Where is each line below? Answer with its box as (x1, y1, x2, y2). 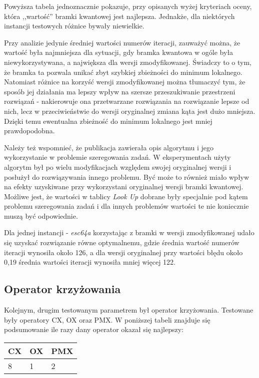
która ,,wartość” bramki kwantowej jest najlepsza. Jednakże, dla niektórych (4, 10, 235, 21)
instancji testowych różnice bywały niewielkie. (4, 20, 144, 31)
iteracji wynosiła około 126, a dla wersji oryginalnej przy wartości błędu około (4, 247, 243, 257)
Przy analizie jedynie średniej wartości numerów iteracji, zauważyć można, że (4, 37, 240, 47)
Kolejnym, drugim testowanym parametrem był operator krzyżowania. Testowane (4, 305, 253, 315)
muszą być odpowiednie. (4, 210, 78, 221)
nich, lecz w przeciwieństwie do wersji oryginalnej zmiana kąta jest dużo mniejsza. (4, 105, 255, 116)
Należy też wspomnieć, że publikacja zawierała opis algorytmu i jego (4, 142, 214, 152)
